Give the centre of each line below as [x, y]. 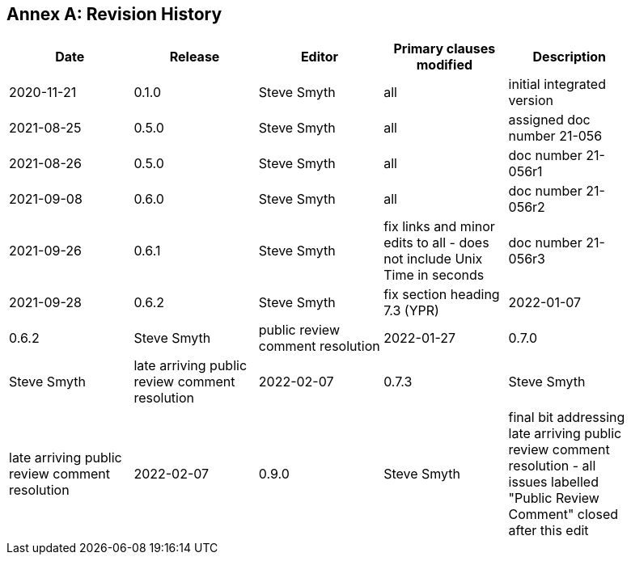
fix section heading [442, 295]
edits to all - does [436, 243]
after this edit [548, 531]
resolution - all [552, 466]
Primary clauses [445, 49]
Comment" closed [563, 515]
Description [569, 57]
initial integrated [557, 84]
